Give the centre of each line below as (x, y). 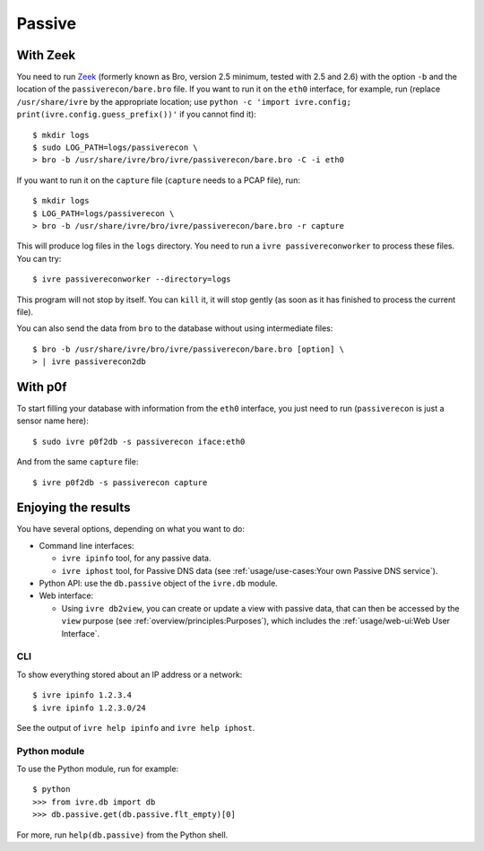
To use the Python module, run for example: (98, 769)
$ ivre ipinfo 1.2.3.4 (82, 695)
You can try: (39, 258)
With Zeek (46, 55)
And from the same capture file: (78, 462)
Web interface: (66, 595)
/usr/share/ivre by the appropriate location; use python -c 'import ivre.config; (184, 101)
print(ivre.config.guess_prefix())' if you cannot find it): (137, 114)
